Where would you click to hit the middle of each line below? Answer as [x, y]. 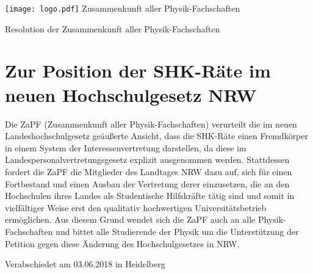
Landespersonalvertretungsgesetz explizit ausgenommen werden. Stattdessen [147, 160]
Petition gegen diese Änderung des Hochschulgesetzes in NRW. [122, 243]
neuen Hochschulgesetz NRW [131, 94]
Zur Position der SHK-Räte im [138, 70]
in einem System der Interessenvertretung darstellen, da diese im [126, 147]
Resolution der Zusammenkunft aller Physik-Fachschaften [113, 28]
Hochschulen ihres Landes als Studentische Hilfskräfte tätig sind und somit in [150, 196]
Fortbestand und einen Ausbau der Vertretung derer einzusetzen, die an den [147, 183]
